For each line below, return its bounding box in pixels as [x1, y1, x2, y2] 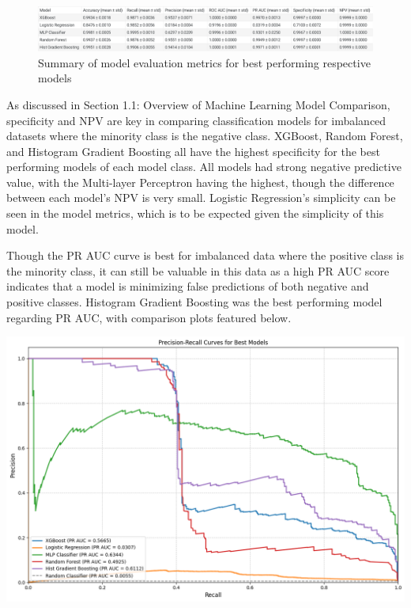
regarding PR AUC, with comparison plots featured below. [6, 309, 292, 325]
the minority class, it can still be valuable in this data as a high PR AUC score [6, 262, 390, 279]
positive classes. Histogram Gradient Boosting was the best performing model [6, 294, 383, 310]
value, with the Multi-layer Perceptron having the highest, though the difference [6, 173, 394, 190]
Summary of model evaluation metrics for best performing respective [38, 54, 371, 70]
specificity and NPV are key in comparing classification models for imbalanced [6, 112, 386, 128]
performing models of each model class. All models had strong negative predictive [6, 158, 402, 175]
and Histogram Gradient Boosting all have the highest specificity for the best [6, 142, 380, 159]
